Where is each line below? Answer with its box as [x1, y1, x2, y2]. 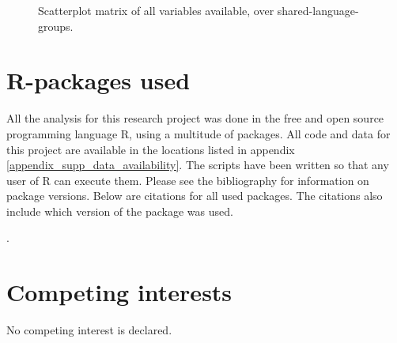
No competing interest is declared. [6, 322, 172, 338]
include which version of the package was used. [6, 202, 233, 219]
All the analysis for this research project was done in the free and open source [6, 110, 384, 126]
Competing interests [6, 276, 233, 308]
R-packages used [6, 64, 191, 96]
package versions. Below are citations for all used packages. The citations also [6, 187, 383, 204]
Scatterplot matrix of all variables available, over [38, 2, 274, 18]
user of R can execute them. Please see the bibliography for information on [6, 171, 369, 188]
